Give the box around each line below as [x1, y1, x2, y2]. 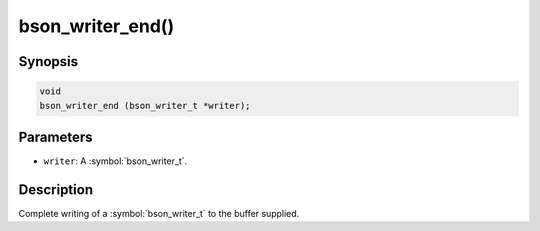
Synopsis [18, 53, 79, 70]
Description [18, 181, 94, 198]
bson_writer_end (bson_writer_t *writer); [39, 100, 251, 111]
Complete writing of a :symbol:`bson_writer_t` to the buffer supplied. [18, 207, 300, 219]
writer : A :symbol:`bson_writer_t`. [43, 155, 188, 167]
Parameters [18, 128, 93, 145]
